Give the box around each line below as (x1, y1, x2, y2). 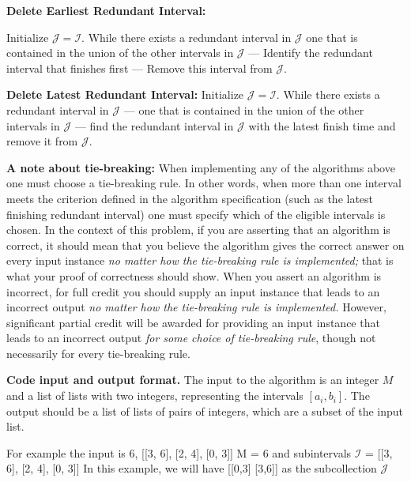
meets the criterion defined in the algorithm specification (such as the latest (6, 190, 374, 206)
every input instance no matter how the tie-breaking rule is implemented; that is (6, 252, 394, 269)
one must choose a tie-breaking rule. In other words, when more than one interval (6, 175, 402, 191)
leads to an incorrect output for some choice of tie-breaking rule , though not (6, 329, 376, 346)
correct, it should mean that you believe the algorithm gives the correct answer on (6, 236, 405, 253)
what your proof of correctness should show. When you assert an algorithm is (6, 267, 382, 284)
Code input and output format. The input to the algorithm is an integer (6, 371, 379, 388)
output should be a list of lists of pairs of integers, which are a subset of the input (6, 402, 404, 419)
